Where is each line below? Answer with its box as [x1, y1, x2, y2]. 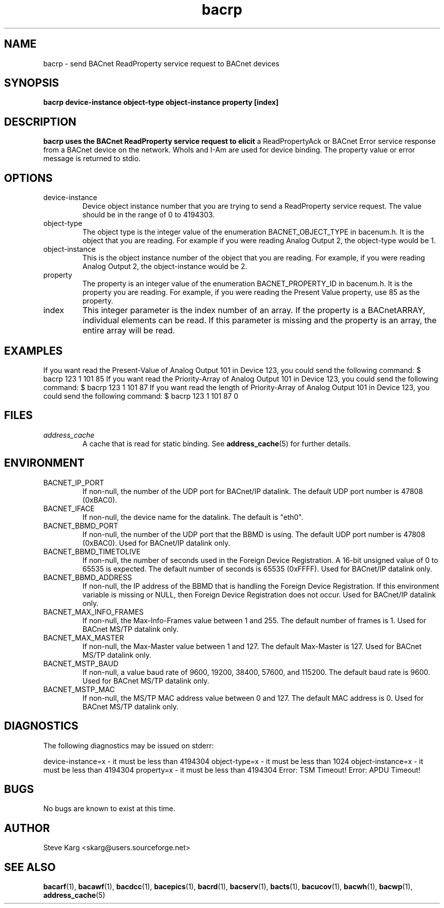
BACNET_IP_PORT [43, 478, 104, 487]
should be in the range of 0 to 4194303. [82, 210, 215, 219]
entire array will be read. [82, 325, 175, 336]
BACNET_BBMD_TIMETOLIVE [43, 547, 141, 556]
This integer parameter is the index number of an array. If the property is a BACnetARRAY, [82, 305, 425, 316]
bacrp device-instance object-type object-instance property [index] [43, 98, 279, 107]
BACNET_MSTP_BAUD [43, 659, 119, 668]
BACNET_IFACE [43, 504, 95, 513]
